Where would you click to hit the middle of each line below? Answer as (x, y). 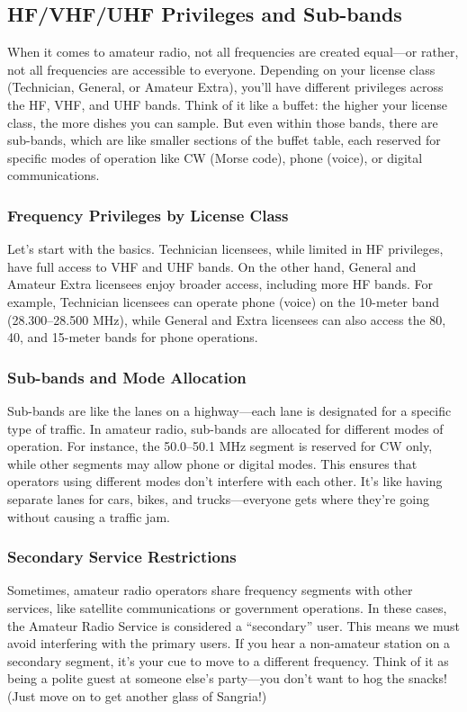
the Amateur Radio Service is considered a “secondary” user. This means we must (233, 625)
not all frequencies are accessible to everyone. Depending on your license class (221, 69)
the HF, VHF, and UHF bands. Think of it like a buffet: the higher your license (227, 104)
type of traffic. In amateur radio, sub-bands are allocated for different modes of (225, 428)
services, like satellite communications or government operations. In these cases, (227, 607)
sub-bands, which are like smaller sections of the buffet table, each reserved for (224, 140)
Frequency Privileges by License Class (148, 215)
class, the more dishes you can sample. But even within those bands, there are (223, 122)
